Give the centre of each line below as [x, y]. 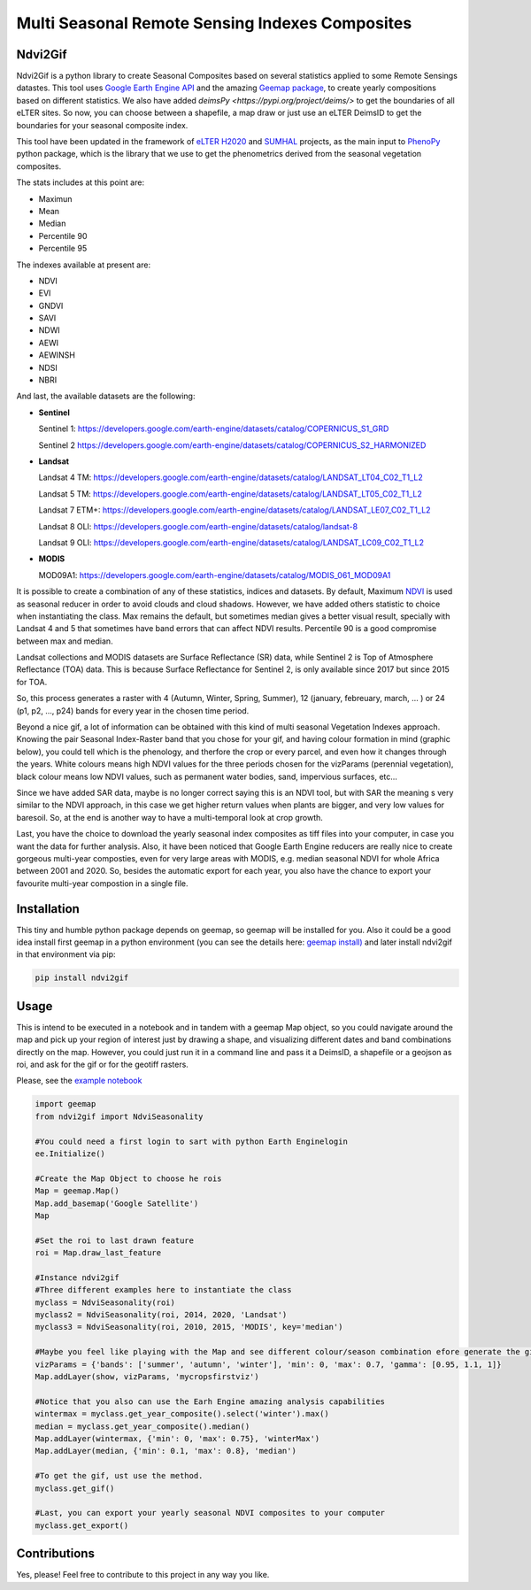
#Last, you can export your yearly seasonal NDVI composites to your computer [210, 1513]
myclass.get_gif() [75, 1488]
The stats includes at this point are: [81, 182]
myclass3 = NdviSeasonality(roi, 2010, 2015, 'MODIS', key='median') [189, 1327]
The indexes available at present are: [83, 265]
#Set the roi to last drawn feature [115, 1240]
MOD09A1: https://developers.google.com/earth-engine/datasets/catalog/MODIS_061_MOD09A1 [215, 575]
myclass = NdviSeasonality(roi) [105, 1302]
